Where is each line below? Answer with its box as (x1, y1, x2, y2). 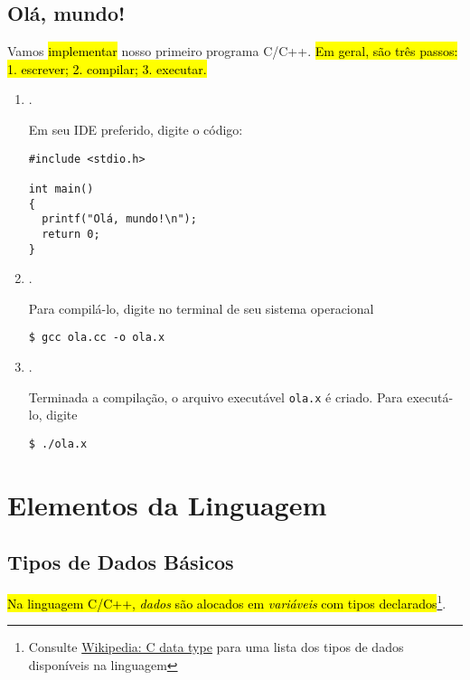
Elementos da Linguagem (7, 486, 327, 523)
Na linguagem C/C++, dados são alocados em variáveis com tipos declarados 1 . (7, 591, 446, 612)
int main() (28, 182, 94, 195)
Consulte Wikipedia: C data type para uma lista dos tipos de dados (28, 637, 404, 656)
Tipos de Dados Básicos (7, 548, 234, 576)
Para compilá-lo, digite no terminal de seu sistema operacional (28, 298, 374, 317)
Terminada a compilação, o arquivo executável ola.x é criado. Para (28, 387, 403, 406)
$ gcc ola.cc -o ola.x (28, 331, 165, 345)
